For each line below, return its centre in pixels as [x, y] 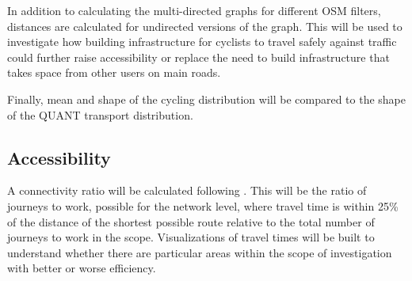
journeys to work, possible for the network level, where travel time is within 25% [203, 205]
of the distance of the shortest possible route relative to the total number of [191, 221]
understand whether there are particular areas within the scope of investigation [200, 252]
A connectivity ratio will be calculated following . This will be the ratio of [187, 190]
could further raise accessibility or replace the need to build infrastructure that [198, 57]
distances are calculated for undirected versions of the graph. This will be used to [205, 26]
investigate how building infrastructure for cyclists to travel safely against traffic [202, 42]
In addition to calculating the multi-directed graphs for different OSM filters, [194, 10]
